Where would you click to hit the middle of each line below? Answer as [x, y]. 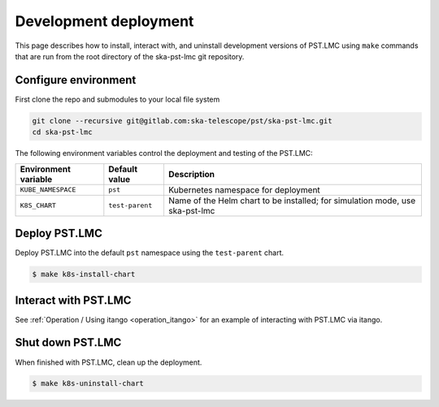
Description [191, 174]
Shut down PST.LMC [68, 342]
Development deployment [104, 21]
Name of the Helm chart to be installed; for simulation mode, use [292, 201]
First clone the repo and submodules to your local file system [117, 99]
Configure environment [76, 80]
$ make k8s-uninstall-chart [88, 383]
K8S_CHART [38, 206]
